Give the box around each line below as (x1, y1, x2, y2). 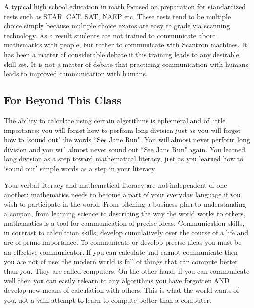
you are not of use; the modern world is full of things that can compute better (4, 256, 238, 266)
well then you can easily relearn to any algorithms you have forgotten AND (4, 275, 230, 286)
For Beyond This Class (4, 92, 121, 108)
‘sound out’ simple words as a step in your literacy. (4, 163, 157, 173)
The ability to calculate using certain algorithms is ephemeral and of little (4, 115, 226, 125)
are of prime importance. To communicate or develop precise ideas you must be (4, 237, 242, 247)
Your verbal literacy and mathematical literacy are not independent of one (4, 179, 227, 190)
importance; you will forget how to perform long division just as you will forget (4, 125, 241, 135)
